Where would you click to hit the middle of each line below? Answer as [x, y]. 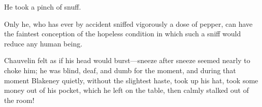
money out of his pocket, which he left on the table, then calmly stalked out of [126, 90]
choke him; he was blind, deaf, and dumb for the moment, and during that [120, 70]
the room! [19, 100]
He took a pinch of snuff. [43, 7]
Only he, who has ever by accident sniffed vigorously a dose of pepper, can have [128, 23]
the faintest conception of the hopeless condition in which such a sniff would [123, 34]
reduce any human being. [43, 43]
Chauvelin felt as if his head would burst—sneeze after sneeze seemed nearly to [127, 60]
